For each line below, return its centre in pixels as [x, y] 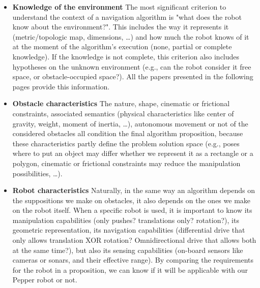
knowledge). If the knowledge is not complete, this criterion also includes [126, 56]
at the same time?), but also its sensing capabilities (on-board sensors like [128, 250]
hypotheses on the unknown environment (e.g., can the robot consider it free [132, 66]
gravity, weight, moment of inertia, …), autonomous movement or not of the [130, 123]
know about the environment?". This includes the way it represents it [121, 27]
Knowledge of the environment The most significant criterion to [119, 7]
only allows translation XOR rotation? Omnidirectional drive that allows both [134, 240]
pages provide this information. [61, 86]
